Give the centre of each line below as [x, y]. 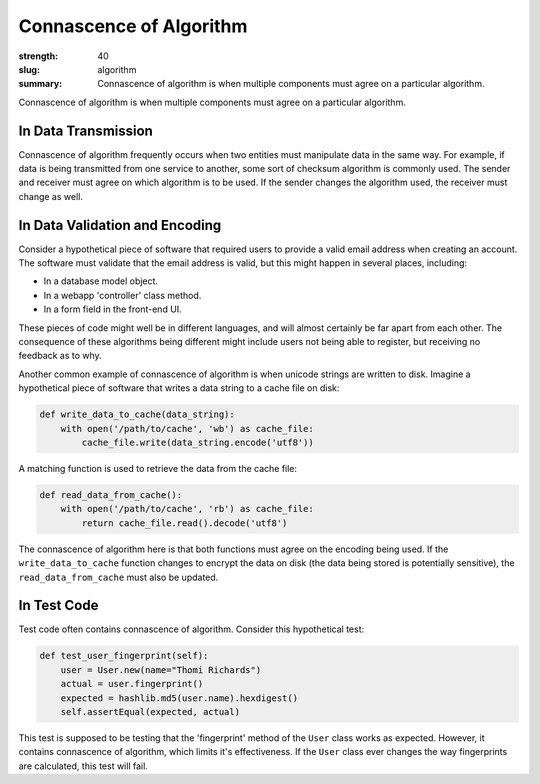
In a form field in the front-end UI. [112, 309]
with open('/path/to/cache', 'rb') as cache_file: [187, 509]
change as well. [51, 196]
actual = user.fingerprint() [132, 684]
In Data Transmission [86, 130]
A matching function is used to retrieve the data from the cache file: [158, 468]
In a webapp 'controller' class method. [122, 295]
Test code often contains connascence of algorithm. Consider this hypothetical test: [191, 629]
